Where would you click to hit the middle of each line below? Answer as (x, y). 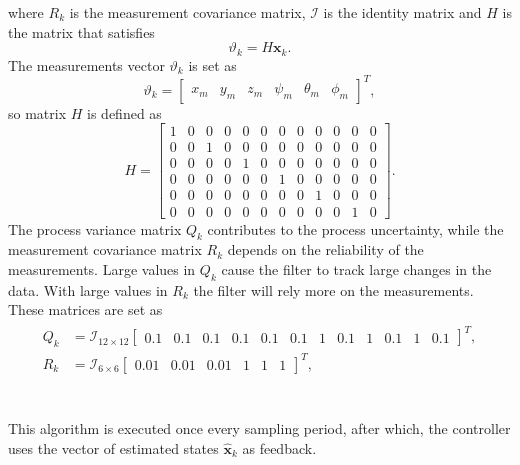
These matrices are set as (85, 309)
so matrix (37, 112)
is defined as (124, 112)
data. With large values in (88, 289)
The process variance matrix (95, 228)
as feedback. (279, 447)
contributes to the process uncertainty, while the (355, 228)
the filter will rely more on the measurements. (333, 289)
